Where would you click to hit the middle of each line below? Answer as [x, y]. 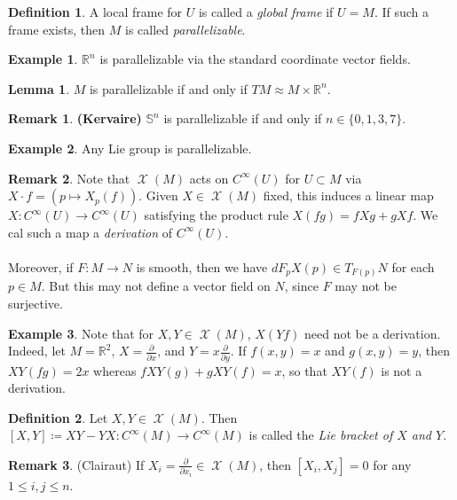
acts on [209, 178]
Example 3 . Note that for [81, 333]
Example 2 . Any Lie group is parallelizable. [130, 148]
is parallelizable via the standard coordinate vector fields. [255, 59]
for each [413, 266]
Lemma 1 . [39, 88]
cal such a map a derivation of [91, 232]
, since [301, 286]
